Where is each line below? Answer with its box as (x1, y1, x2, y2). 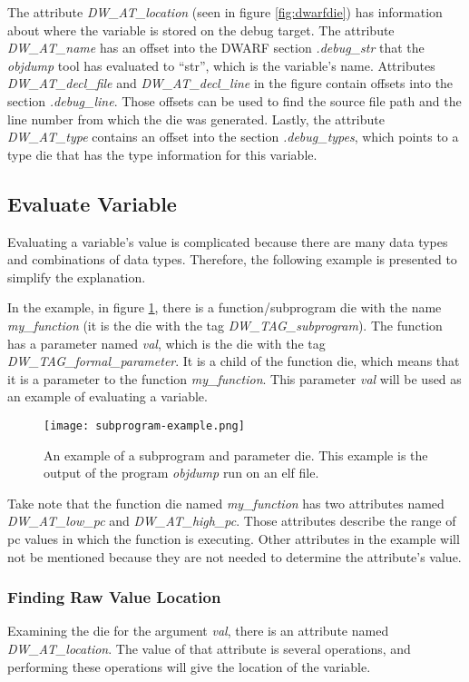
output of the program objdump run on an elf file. (44, 463, 319, 482)
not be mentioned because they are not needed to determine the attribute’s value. (7, 547, 462, 566)
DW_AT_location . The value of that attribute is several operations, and (7, 638, 411, 657)
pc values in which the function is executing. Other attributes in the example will (7, 529, 460, 548)
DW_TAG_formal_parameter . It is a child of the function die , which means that (7, 351, 460, 371)
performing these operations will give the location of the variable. (7, 657, 371, 676)
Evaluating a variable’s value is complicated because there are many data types (7, 232, 448, 251)
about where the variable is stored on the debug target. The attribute (7, 20, 395, 39)
